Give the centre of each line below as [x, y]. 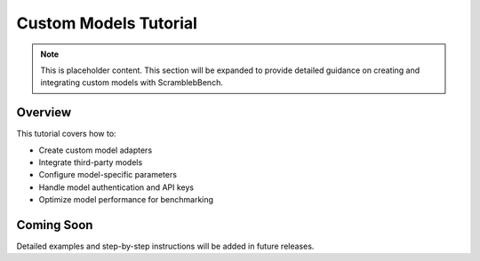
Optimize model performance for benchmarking [126, 200]
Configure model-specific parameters [108, 175]
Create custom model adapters [96, 150]
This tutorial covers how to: [66, 134]
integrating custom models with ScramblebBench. [132, 83]
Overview [44, 112]
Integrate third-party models [91, 162]
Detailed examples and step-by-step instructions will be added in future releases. [165, 246]
